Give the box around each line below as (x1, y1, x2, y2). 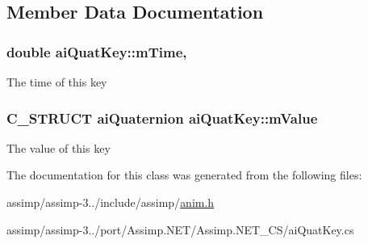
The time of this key (6, 74, 107, 90)
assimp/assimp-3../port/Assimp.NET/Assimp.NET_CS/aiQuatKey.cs (6, 221, 354, 238)
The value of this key (6, 139, 111, 156)
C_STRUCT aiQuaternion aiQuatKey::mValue (6, 107, 318, 128)
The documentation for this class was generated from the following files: (6, 166, 362, 183)
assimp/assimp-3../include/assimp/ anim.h (6, 194, 215, 210)
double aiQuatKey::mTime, (6, 41, 187, 61)
